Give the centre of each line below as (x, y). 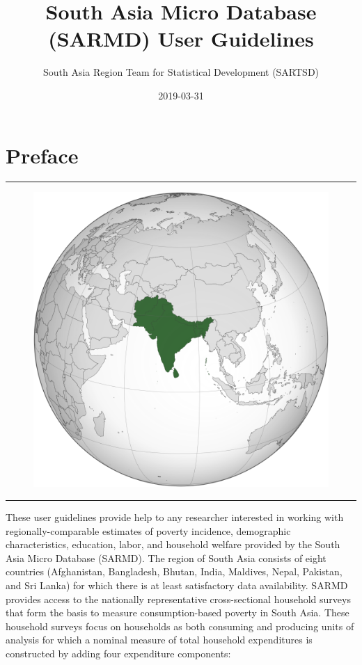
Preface (42, 155)
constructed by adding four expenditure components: (118, 653)
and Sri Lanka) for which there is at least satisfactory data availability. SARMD (177, 585)
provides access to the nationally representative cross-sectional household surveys (178, 599)
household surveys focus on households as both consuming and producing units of (180, 626)
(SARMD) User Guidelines (181, 39)
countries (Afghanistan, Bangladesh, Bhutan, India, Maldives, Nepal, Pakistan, (174, 571)
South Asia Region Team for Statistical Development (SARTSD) (181, 72)
